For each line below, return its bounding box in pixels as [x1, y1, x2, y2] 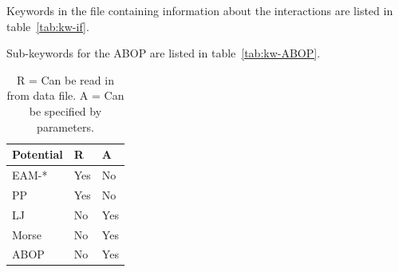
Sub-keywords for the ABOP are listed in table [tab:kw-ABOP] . [6, 45, 321, 61]
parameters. [37, 118, 94, 135]
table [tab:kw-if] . [6, 18, 89, 34]
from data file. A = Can [6, 87, 124, 104]
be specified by [29, 102, 102, 119]
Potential [12, 146, 63, 163]
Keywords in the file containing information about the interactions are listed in [6, 2, 393, 18]
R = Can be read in [16, 71, 114, 88]
